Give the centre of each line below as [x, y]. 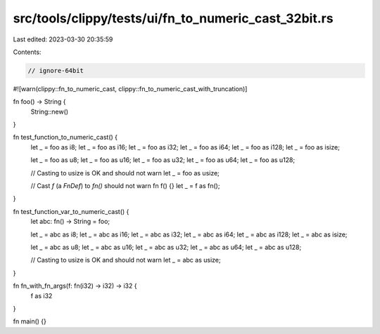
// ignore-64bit [56, 71]
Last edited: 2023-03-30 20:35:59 [63, 39]
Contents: [27, 52]
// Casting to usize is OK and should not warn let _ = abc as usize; [126, 260]
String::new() [50, 112]
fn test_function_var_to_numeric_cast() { [71, 211]
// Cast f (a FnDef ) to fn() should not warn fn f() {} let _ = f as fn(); [125, 186]
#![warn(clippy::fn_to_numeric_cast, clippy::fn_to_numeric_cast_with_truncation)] [130, 88]
